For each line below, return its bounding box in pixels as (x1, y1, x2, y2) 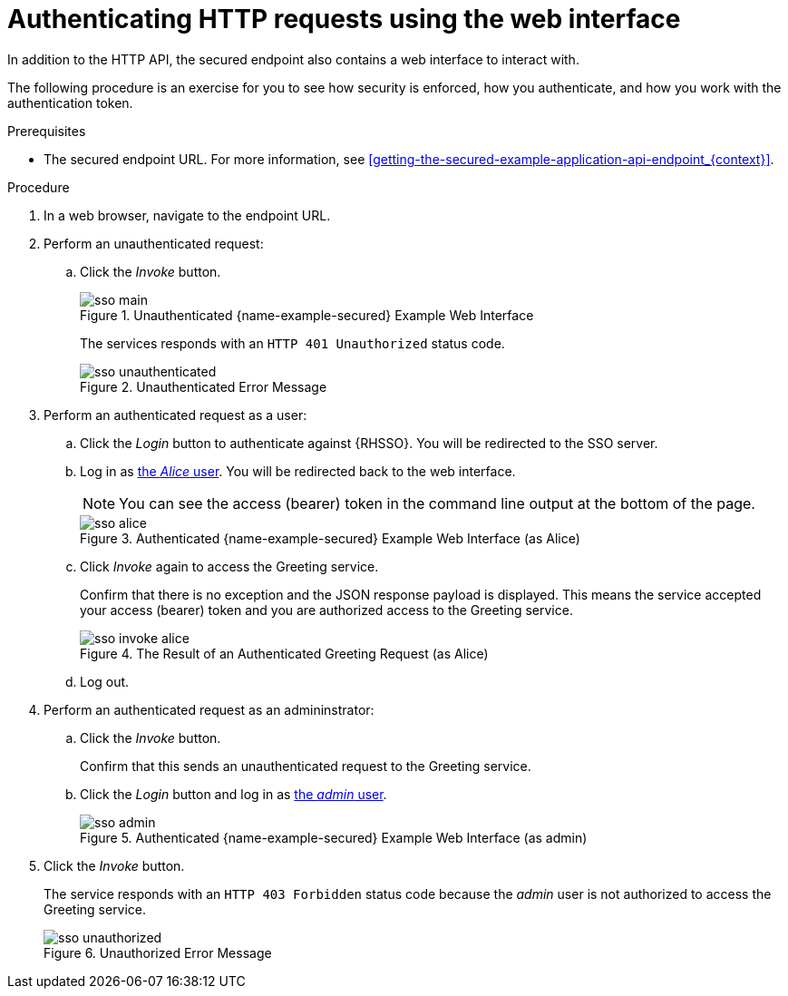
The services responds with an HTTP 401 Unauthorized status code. (80, 335, 505, 351)
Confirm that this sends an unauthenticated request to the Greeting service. (80, 757, 531, 774)
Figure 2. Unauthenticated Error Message (80, 378, 327, 395)
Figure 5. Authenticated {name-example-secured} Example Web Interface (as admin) (80, 829, 588, 845)
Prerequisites (7, 122, 86, 139)
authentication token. (7, 94, 133, 111)
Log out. (80, 673, 130, 689)
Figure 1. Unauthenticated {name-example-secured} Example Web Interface (80, 307, 534, 323)
